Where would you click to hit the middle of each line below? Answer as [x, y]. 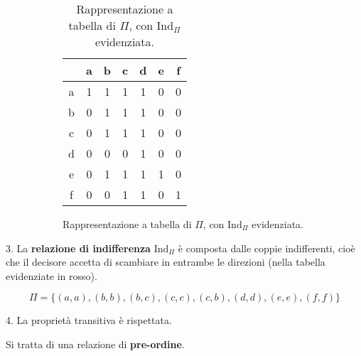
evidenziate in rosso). [52, 275]
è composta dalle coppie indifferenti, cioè [266, 248]
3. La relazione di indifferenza [78, 248]
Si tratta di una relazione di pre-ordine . [95, 344]
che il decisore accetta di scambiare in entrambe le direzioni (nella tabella [166, 262]
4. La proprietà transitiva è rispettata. [89, 320]
